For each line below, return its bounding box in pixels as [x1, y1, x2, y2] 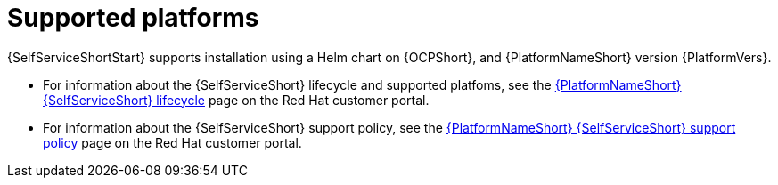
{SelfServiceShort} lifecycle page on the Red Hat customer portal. [43, 92, 430, 108]
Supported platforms [7, 3, 259, 33]
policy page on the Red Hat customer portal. [43, 134, 302, 150]
